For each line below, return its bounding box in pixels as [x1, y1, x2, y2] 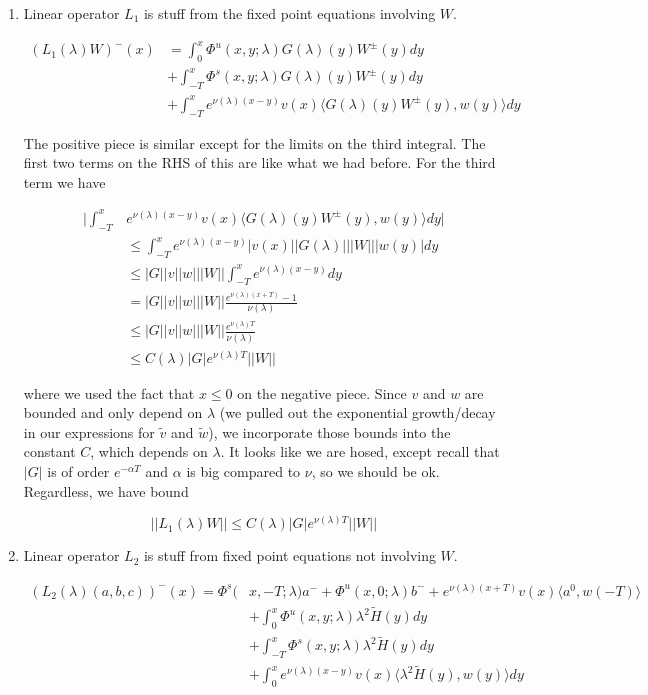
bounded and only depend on [23, 402, 203, 423]
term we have [23, 171, 106, 192]
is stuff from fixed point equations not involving [143, 545, 436, 566]
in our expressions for [23, 421, 155, 442]
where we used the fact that [23, 382, 195, 403]
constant [23, 441, 76, 462]
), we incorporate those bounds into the [208, 421, 451, 442]
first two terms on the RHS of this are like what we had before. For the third [23, 152, 496, 173]
